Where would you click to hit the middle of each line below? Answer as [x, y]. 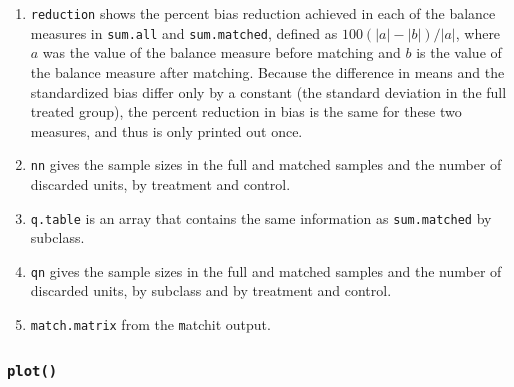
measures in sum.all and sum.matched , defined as [184, 32]
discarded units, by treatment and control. [160, 183]
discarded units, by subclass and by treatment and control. [211, 290]
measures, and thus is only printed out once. [166, 130]
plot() [32, 370]
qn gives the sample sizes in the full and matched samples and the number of [266, 270]
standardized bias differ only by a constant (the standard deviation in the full [268, 91]
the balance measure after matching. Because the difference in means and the [267, 71]
